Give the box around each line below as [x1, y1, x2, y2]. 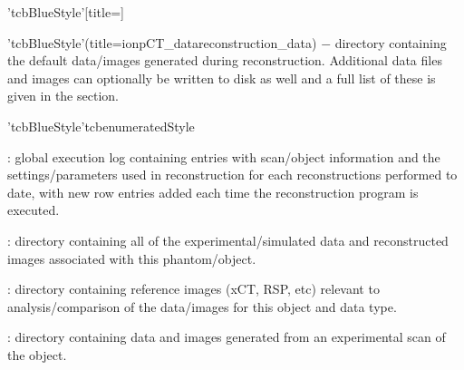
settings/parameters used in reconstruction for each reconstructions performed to [7, 165, 458, 184]
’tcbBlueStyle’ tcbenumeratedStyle [7, 116, 195, 135]
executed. [7, 200, 60, 219]
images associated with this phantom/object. [7, 248, 256, 268]
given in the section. [7, 86, 119, 105]
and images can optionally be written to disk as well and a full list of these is [7, 68, 436, 87]
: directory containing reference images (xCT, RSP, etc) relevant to [7, 279, 380, 298]
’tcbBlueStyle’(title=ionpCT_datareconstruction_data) [7, 33, 317, 52]
